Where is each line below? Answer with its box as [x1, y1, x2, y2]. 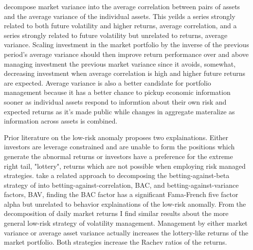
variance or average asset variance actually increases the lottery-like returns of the [4, 227, 249, 237]
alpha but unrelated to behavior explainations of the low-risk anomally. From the [4, 198, 246, 209]
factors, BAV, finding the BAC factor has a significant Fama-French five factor [4, 189, 238, 199]
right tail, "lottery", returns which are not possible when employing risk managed [4, 161, 246, 171]
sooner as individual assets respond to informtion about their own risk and [4, 96, 227, 107]
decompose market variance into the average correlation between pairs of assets [4, 1, 240, 11]
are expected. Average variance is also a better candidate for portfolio [4, 77, 211, 88]
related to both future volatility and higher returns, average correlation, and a [4, 20, 237, 31]
